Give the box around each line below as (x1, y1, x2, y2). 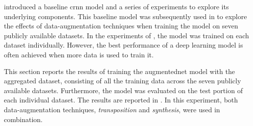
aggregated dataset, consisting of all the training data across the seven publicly (4, 76, 241, 86)
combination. (4, 114, 43, 124)
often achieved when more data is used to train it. (4, 49, 154, 59)
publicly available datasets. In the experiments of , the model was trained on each (4, 30, 249, 40)
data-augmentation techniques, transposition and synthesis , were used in (4, 104, 220, 114)
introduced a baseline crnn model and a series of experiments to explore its (4, 1, 229, 11)
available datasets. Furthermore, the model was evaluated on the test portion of (4, 85, 243, 95)
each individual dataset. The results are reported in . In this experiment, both (4, 95, 238, 105)
